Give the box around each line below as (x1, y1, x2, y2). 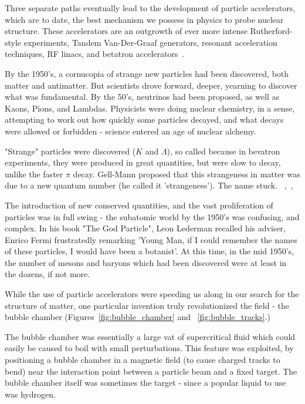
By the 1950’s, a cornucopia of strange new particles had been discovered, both (5, 67, 289, 79)
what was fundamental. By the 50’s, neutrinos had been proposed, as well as (5, 90, 280, 103)
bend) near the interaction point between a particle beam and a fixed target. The (5, 365, 297, 377)
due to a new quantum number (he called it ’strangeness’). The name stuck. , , (5, 179, 293, 191)
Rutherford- (250, 25, 293, 37)
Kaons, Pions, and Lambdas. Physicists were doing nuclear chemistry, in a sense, (5, 102, 295, 114)
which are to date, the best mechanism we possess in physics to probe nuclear (5, 13, 284, 25)
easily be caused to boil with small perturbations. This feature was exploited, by (5, 342, 294, 354)
